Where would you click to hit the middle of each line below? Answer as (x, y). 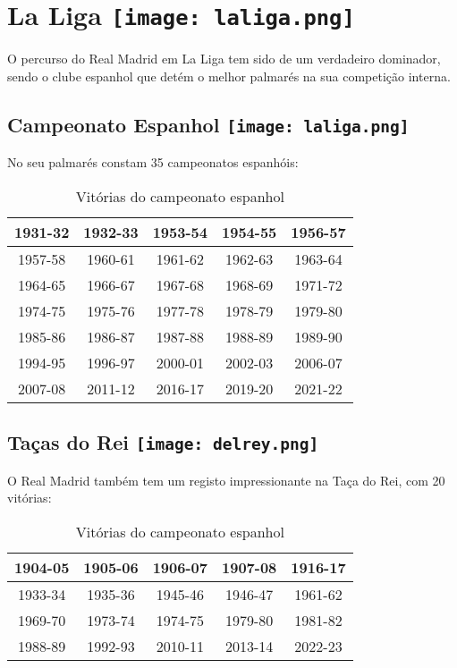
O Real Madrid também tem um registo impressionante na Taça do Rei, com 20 (226, 480)
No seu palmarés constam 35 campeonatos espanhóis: (153, 162)
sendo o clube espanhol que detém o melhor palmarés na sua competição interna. (229, 76)
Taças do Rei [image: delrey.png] (163, 442)
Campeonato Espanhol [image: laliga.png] (208, 124)
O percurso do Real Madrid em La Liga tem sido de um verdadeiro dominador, (224, 59)
